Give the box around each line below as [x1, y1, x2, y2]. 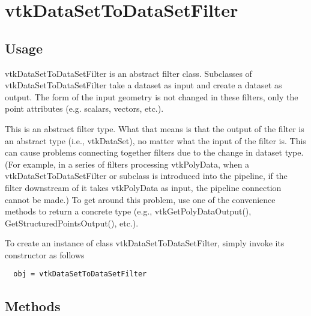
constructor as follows [5, 248, 85, 261]
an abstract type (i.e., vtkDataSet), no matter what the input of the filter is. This [5, 134, 306, 147]
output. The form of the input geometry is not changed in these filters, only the [5, 90, 298, 103]
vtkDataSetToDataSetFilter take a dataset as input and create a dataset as [5, 79, 282, 91]
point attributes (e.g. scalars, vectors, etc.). [5, 102, 164, 115]
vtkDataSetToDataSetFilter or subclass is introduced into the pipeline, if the [5, 169, 288, 182]
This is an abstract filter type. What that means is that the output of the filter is [5, 122, 304, 135]
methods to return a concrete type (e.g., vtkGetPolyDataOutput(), [5, 205, 252, 217]
